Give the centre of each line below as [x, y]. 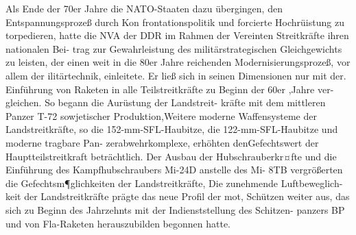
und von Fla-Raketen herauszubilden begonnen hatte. [118, 223]
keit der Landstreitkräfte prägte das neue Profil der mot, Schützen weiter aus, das [178, 196]
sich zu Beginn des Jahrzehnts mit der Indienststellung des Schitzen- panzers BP [175, 209]
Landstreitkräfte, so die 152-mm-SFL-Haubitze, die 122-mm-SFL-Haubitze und [172, 129]
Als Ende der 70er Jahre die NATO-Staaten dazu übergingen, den [144, 8]
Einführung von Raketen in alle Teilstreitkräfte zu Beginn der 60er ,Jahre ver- [170, 89]
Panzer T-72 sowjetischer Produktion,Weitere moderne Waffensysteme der [161, 115]
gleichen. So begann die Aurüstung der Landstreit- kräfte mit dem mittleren [166, 102]
